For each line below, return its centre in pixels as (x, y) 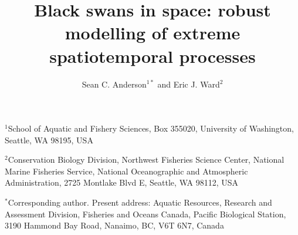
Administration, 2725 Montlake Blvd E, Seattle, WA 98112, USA (121, 182)
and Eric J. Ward (189, 84)
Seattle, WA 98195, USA (49, 140)
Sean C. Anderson (114, 84)
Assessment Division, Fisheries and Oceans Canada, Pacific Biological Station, (145, 214)
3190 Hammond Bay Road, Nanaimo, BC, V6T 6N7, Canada (114, 225)
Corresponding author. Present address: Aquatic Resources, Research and (140, 202)
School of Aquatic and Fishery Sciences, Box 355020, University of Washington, (151, 128)
